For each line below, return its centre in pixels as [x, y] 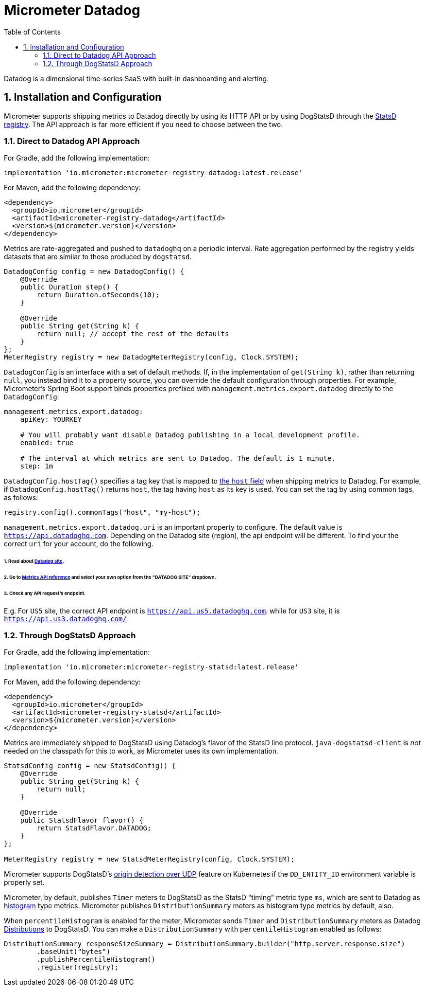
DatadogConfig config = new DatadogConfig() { [94, 272]
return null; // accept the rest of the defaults [133, 334]
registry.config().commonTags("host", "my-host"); [102, 513]
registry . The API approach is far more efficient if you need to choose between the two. [144, 124]
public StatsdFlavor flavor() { [82, 820]
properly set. [24, 882]
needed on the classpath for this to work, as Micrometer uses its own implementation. [141, 751]
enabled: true [47, 443]
